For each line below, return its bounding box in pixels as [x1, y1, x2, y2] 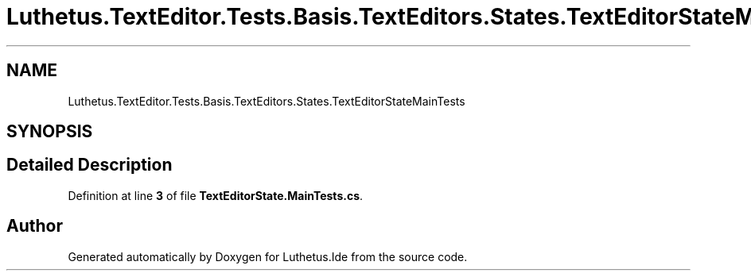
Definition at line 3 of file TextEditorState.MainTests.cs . [68, 188, 364, 202]
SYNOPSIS [6, 121, 93, 142]
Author [6, 216, 63, 237]
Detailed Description [6, 155, 173, 175]
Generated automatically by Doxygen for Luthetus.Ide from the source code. [68, 249, 468, 264]
